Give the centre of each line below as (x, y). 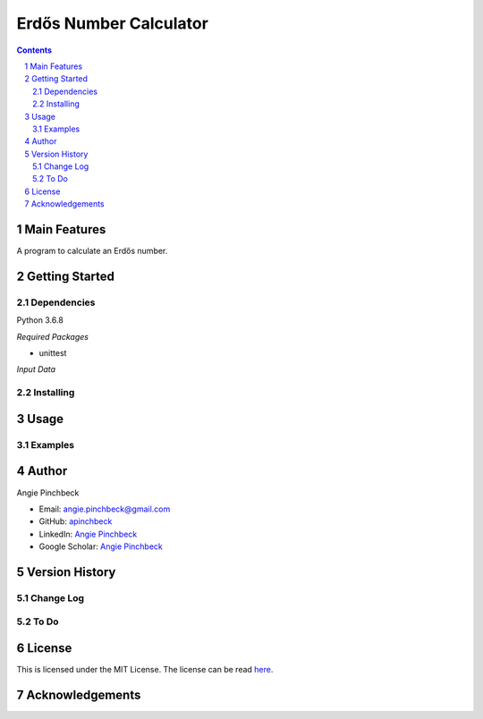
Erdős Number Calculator (113, 23)
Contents (34, 50)
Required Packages (53, 336)
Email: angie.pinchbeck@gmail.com (105, 509)
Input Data (36, 369)
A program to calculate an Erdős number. (92, 251)
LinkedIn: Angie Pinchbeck (88, 534)
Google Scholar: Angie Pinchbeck (101, 546)
